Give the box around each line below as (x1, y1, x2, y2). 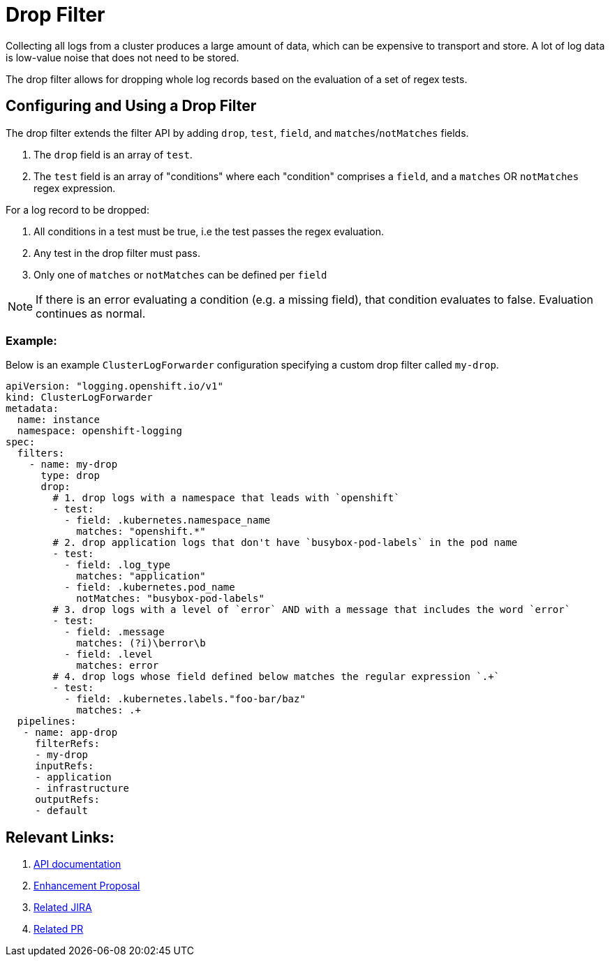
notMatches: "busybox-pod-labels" (76, 593, 265, 605)
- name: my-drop (29, 459, 118, 471)
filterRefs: (35, 738, 100, 750)
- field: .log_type (64, 559, 171, 571)
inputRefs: (35, 760, 94, 772)
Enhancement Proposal (34, 880, 140, 892)
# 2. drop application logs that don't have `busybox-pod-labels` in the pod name (52, 537, 518, 549)
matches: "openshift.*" (76, 526, 206, 538)
